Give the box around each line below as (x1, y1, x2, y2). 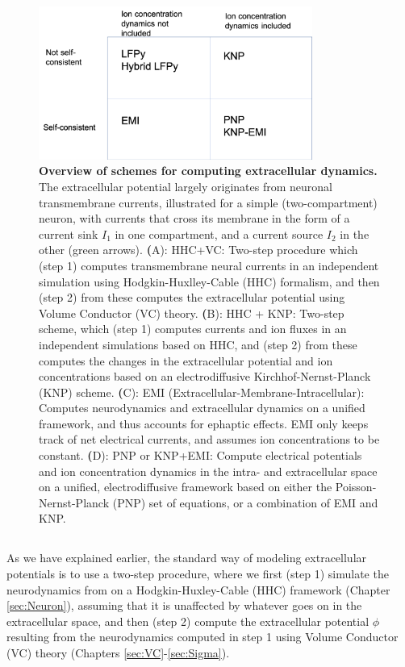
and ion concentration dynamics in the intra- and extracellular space (39, 462, 378, 479)
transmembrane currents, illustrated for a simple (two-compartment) (39, 194, 378, 211)
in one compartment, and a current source (115, 225, 324, 242)
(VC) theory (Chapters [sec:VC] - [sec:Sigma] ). (6, 644, 230, 661)
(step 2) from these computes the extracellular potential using (39, 289, 345, 306)
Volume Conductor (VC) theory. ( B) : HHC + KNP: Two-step (39, 304, 344, 321)
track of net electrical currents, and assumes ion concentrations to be (39, 431, 380, 448)
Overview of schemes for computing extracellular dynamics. (39, 162, 378, 179)
